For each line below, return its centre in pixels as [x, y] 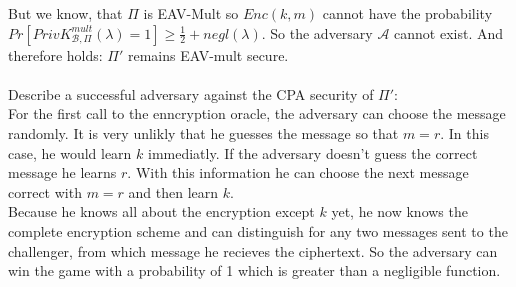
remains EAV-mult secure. [208, 54]
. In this [464, 132]
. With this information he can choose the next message [298, 172]
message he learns [62, 172]
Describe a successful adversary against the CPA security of [191, 93]
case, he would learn [70, 152]
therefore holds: [55, 54]
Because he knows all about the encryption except [161, 211]
